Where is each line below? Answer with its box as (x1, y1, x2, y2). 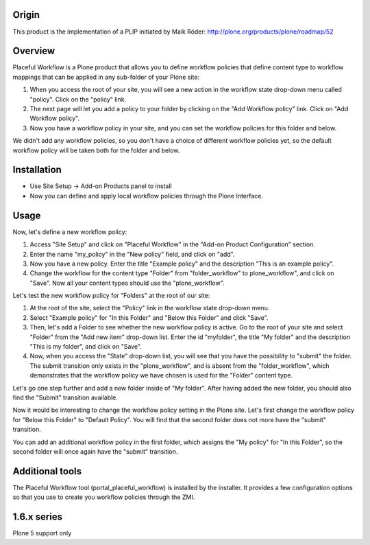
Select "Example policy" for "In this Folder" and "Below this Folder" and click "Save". (29, 313, 269, 322)
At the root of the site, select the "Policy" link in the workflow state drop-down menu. (29, 304, 270, 312)
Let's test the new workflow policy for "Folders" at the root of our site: (12, 292, 210, 300)
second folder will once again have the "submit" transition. (12, 447, 178, 456)
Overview (12, 45, 56, 57)
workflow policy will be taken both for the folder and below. (12, 146, 180, 154)
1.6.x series (12, 511, 63, 523)
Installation (12, 164, 62, 176)
